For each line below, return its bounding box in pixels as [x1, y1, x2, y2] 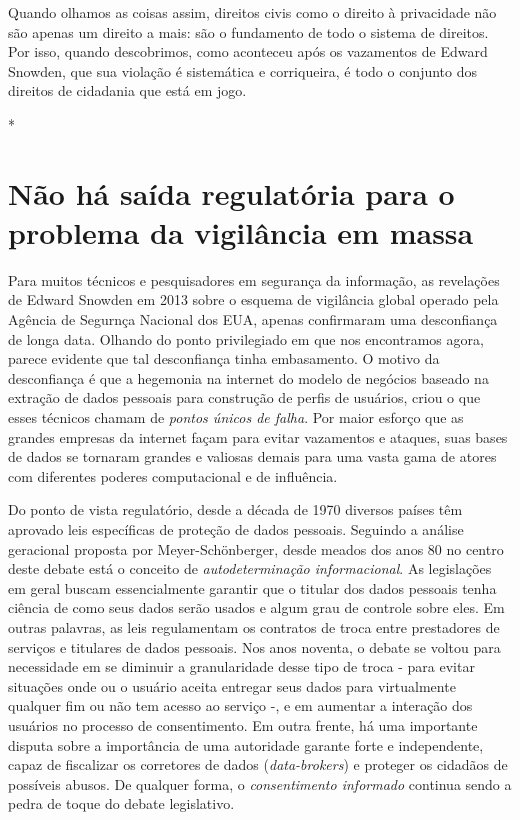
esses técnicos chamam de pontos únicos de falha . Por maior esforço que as [8, 407, 464, 428]
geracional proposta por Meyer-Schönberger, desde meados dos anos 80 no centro [8, 538, 504, 559]
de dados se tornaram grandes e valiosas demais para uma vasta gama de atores [8, 446, 497, 467]
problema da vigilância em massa [8, 211, 474, 252]
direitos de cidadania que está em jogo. [8, 80, 247, 101]
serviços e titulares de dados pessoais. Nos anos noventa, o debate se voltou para [8, 636, 501, 657]
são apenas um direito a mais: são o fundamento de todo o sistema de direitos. [8, 21, 489, 42]
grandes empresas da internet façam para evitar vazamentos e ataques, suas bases [8, 426, 508, 447]
